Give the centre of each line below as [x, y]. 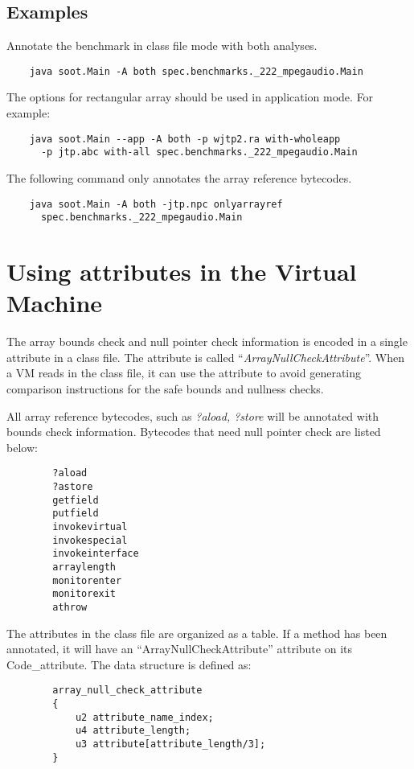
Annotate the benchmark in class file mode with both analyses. [162, 45]
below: [22, 447]
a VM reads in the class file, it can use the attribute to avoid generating [184, 373]
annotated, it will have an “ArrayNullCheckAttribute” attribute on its [179, 649]
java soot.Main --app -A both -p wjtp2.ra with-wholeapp [185, 139]
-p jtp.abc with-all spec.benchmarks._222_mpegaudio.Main [199, 152]
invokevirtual [90, 526]
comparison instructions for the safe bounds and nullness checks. [165, 388]
